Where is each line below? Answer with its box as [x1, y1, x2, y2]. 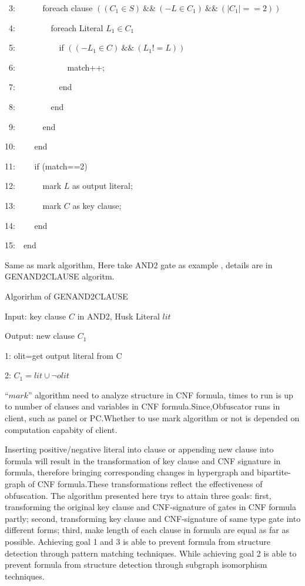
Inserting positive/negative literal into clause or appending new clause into [5, 443, 274, 455]
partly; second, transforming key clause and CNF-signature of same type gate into [5, 512, 301, 524]
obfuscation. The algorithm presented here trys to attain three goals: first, [5, 489, 272, 501]
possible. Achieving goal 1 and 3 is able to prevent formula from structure [5, 535, 271, 547]
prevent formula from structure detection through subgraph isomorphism [5, 558, 267, 571]
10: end [5, 140, 48, 152]
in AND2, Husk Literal [77, 309, 160, 322]
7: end [8, 81, 72, 93]
